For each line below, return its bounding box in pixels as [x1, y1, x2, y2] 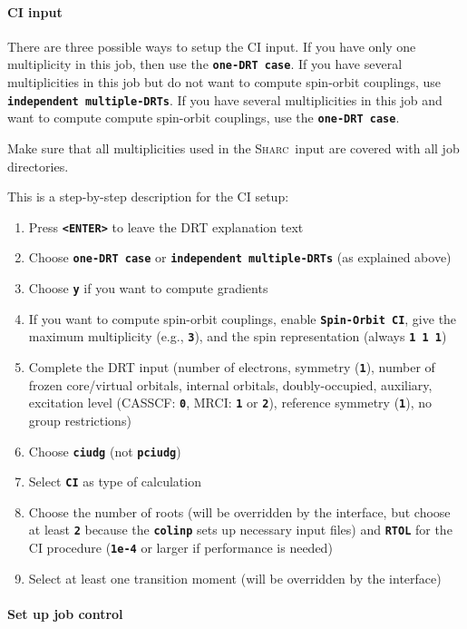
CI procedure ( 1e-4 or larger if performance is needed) [28, 538, 333, 557]
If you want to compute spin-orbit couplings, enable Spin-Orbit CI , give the [28, 309, 457, 328]
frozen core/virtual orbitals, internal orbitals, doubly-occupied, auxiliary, [28, 375, 433, 394]
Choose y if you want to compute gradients [28, 279, 268, 298]
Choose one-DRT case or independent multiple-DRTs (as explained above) [28, 248, 452, 267]
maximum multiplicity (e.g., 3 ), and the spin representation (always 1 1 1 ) [28, 327, 447, 346]
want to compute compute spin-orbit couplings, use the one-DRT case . [7, 108, 400, 127]
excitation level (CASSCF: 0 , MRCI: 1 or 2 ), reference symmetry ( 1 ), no [28, 393, 433, 412]
